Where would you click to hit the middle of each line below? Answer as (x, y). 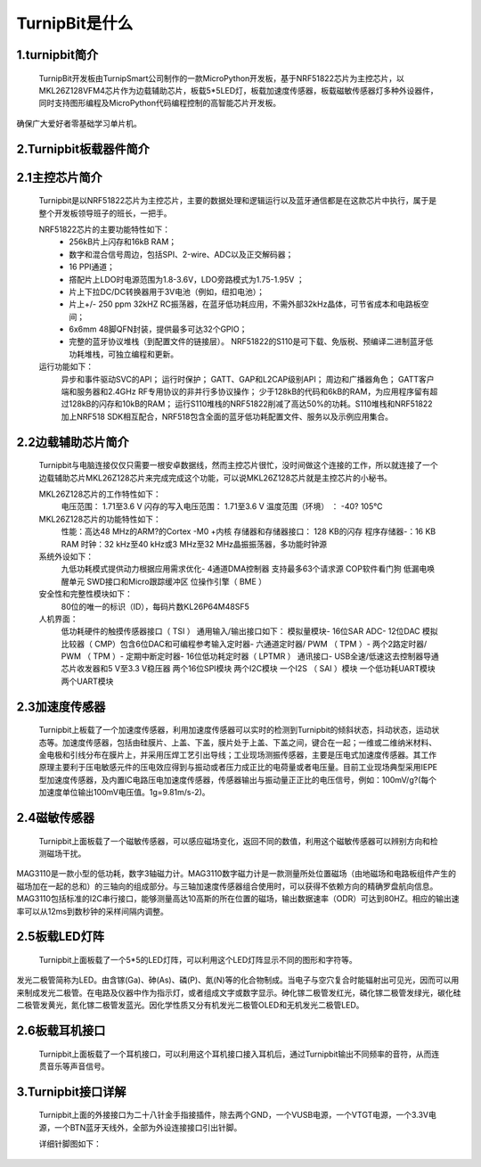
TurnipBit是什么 (75, 23)
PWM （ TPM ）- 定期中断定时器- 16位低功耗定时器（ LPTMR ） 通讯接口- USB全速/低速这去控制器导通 (250, 656)
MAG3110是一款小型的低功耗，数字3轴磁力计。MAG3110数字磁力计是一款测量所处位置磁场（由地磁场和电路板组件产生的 (236, 874)
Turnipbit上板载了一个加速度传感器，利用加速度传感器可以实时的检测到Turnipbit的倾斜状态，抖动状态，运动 (235, 730)
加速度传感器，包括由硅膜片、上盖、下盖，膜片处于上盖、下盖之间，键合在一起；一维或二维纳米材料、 (249, 742)
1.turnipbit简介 (57, 55)
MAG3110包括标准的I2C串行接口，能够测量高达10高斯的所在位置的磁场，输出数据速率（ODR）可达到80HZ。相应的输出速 (238, 899)
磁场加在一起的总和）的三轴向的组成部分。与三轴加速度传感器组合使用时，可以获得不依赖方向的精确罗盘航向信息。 (227, 886)
